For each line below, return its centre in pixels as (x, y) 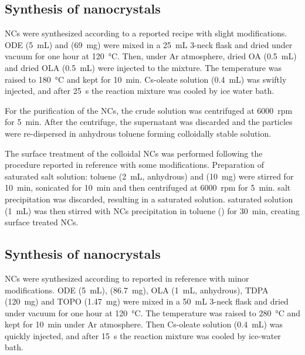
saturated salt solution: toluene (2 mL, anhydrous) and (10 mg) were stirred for (149, 176)
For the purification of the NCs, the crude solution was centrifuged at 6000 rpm (149, 110)
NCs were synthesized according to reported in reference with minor (127, 278)
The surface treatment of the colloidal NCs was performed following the (134, 153)
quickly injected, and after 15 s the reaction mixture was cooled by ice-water (143, 335)
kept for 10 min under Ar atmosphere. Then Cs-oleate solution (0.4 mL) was (144, 324)
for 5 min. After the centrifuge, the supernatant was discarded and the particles (149, 122)
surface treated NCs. (42, 222)
